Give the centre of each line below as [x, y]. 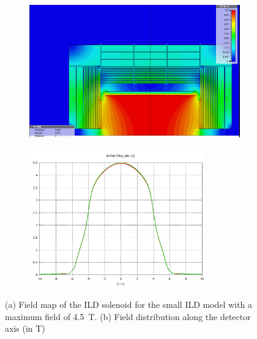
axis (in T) [25, 328]
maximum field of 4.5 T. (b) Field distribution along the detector [128, 316]
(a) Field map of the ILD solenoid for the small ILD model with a [129, 304]
